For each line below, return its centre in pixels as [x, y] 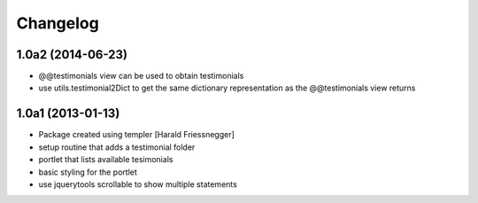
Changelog [58, 23]
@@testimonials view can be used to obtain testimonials [141, 76]
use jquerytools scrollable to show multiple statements [138, 184]
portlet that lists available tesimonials [106, 160]
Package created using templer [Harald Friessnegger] [136, 135]
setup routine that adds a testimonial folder [117, 147]
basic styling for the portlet [88, 172]
